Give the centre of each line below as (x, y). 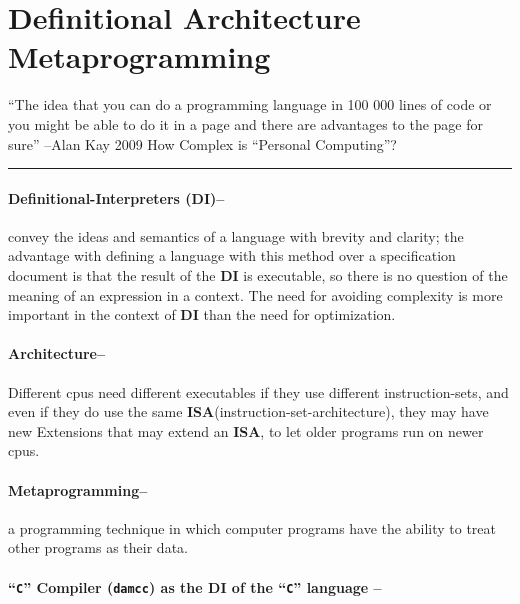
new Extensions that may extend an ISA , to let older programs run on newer (246, 430)
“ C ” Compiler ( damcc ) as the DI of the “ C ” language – (195, 586)
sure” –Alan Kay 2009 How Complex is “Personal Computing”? (202, 143)
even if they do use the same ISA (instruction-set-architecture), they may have (248, 411)
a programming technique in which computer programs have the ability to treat (252, 527)
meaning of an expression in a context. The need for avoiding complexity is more (255, 294)
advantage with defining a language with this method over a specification (232, 255)
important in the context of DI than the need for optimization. (202, 314)
